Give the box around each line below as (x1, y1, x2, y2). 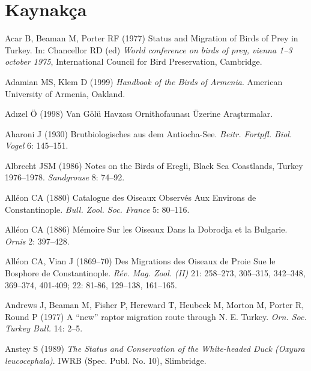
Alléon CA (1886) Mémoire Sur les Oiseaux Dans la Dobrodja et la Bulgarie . (5, 223, 288, 236)
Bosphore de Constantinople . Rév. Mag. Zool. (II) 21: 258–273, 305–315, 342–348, (5, 267, 306, 279)
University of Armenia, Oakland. (5, 87, 125, 99)
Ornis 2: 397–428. (5, 234, 70, 247)
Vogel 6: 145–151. (5, 139, 68, 152)
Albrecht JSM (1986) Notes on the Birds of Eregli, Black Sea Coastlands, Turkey (5, 159, 303, 171)
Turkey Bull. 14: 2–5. (5, 322, 83, 334)
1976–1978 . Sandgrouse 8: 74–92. (5, 171, 125, 183)
